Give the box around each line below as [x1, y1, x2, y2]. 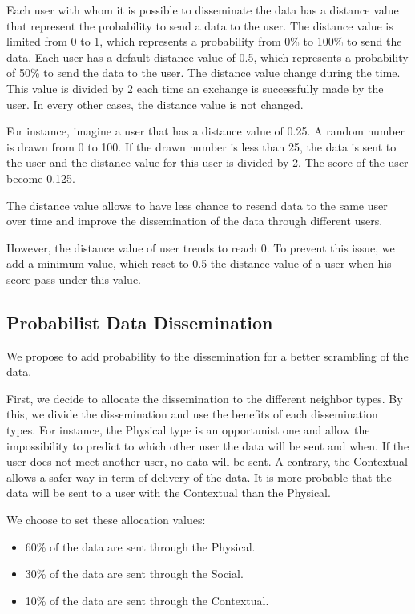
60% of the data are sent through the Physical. [25, 538, 256, 555]
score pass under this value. [6, 270, 141, 287]
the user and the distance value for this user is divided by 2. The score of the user [6, 154, 409, 171]
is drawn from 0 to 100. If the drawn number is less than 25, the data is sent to [6, 138, 397, 155]
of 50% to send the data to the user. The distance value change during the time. [6, 64, 401, 81]
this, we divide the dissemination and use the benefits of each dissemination [6, 406, 378, 422]
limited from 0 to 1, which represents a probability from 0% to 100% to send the [6, 33, 402, 50]
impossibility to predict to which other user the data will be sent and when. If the [6, 437, 409, 454]
